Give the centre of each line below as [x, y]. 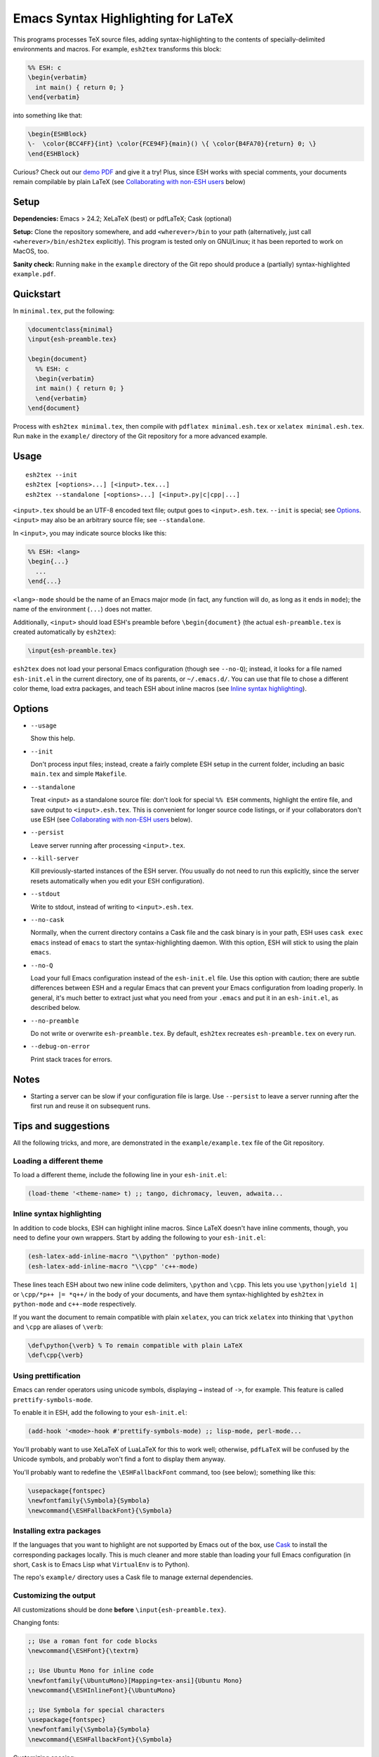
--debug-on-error [60, 1046]
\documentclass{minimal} [71, 329]
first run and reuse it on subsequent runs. [91, 1106]
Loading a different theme [58, 1161]
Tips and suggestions [61, 1126]
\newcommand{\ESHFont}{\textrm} [84, 1651]
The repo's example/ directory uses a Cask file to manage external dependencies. [133, 1577]
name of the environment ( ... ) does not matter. [82, 609]
